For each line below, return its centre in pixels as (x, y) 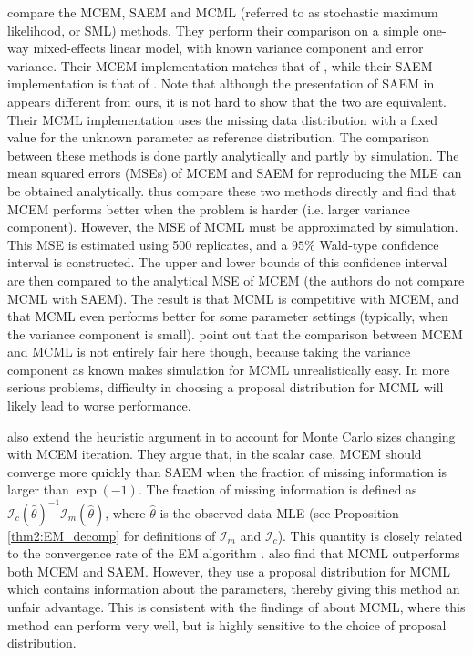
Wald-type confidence (379, 244)
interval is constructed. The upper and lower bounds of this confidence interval (227, 262)
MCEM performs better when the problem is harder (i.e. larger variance (209, 208)
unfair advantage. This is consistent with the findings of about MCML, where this (236, 606)
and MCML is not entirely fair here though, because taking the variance (209, 352)
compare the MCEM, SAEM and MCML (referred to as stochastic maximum (223, 12)
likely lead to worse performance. (99, 405)
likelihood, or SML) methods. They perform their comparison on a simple (213, 30)
